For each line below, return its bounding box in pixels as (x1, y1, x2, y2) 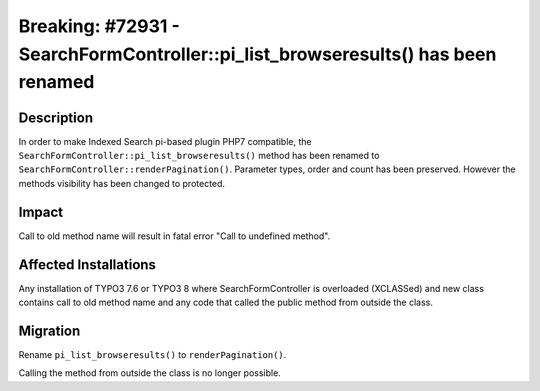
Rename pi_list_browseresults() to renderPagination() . (18, 348, 287, 360)
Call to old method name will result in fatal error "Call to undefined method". (18, 230, 331, 242)
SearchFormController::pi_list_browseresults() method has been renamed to (18, 150, 380, 162)
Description (18, 109, 94, 126)
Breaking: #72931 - (18, 15, 180, 37)
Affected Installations (18, 256, 157, 273)
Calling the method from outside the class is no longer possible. (18, 367, 282, 379)
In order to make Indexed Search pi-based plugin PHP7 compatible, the (18, 135, 312, 147)
